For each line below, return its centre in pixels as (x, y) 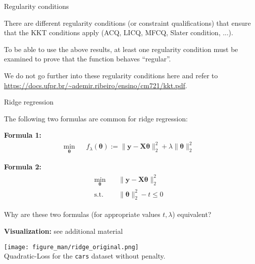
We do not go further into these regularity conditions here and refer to (111, 75)
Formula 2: (23, 166)
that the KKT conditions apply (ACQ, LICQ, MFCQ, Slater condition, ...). (119, 32)
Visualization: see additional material (63, 231)
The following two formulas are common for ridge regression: (96, 118)
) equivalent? (192, 214)
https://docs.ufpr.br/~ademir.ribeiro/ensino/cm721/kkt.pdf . (96, 85)
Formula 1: (23, 135)
